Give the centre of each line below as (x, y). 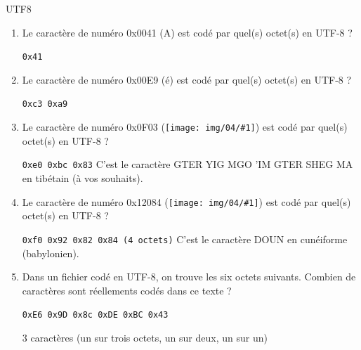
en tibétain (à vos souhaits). (83, 178)
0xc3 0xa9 (45, 104)
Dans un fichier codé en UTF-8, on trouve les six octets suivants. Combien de (189, 277)
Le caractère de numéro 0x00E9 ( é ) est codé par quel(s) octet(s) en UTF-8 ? (187, 79)
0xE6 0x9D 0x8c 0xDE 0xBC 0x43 (95, 315)
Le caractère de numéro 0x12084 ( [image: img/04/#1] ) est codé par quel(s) (186, 201)
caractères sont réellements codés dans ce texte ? (127, 290)
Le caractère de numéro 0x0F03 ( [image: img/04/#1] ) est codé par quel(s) (185, 127)
